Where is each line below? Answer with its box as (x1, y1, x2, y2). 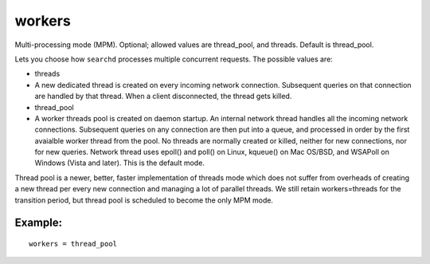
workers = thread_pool (29, 239, 118, 249)
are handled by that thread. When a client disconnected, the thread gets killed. (34, 92, 292, 101)
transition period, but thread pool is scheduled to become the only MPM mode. (14, 195, 274, 205)
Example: (14, 216, 63, 230)
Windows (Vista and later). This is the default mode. (34, 158, 205, 167)
